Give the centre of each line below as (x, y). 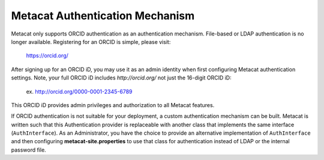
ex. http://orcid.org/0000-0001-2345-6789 (79, 91)
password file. (28, 150)
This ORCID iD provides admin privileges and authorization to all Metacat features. (113, 105)
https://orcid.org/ (47, 56)
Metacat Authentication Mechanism (103, 16)
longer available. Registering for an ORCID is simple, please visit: (91, 42)
